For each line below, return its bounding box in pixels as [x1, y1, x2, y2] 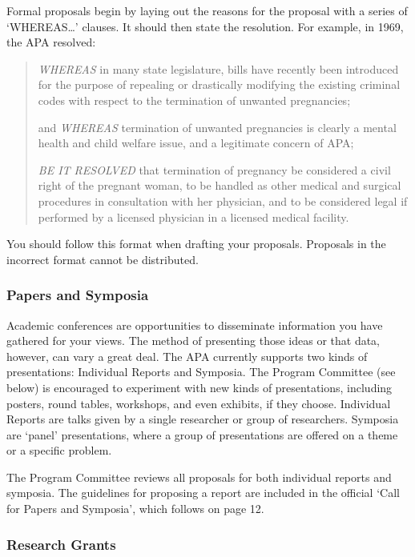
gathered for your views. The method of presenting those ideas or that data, [6, 332, 381, 349]
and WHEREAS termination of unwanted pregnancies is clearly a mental [38, 118, 397, 135]
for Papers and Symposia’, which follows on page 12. [6, 500, 264, 517]
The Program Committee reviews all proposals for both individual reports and [6, 468, 392, 485]
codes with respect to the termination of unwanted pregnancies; [38, 91, 351, 108]
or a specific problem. [6, 442, 112, 459]
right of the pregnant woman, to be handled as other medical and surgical [38, 177, 401, 194]
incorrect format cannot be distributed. [6, 250, 199, 267]
